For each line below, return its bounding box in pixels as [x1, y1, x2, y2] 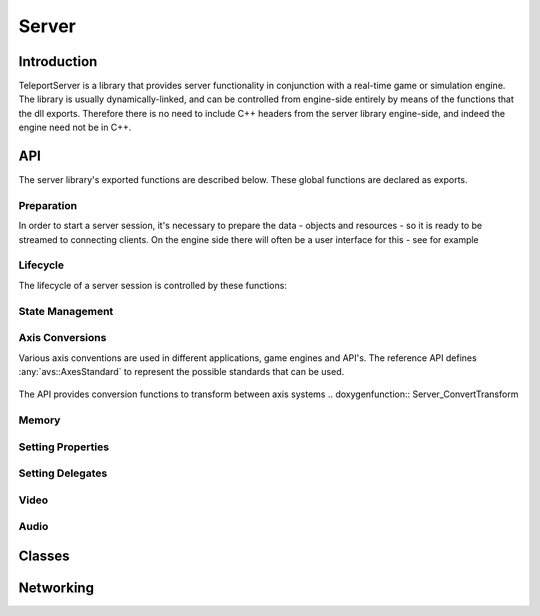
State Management [18, 304, 114, 318]
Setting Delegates [18, 466, 108, 480]
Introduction [18, 53, 98, 70]
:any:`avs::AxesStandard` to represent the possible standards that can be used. [18, 365, 345, 377]
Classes [18, 547, 70, 564]
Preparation [18, 198, 78, 212]
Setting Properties [18, 440, 110, 454]
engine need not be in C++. [18, 121, 132, 134]
